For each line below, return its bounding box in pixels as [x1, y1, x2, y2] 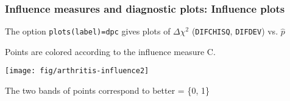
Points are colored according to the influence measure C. [5, 45, 216, 57]
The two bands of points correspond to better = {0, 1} [5, 84, 210, 97]
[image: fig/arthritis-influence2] [5, 67, 149, 76]
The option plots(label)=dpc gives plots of [5, 25, 171, 37]
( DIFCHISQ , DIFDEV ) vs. [191, 25, 278, 37]
